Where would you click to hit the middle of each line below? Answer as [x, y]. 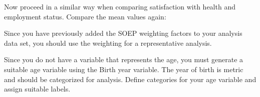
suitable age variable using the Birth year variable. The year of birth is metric [124, 69]
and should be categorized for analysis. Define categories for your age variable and [130, 79]
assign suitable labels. [37, 89]
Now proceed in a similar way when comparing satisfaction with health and [120, 6]
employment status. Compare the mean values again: [85, 16]
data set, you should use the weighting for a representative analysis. [108, 43]
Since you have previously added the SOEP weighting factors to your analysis [123, 33]
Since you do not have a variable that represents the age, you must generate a [124, 59]
